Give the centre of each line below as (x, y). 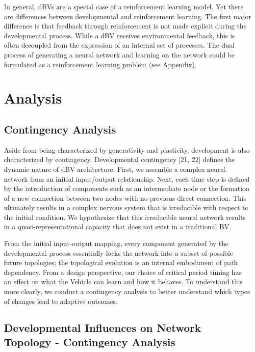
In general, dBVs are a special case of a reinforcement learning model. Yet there (124, 6)
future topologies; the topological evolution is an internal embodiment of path (121, 262)
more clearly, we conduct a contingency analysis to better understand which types (127, 291)
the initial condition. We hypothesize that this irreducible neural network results (125, 217)
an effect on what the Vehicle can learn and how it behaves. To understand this (123, 282)
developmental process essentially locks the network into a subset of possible (118, 253)
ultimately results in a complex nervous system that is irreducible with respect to (126, 207)
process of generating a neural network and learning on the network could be (119, 54)
